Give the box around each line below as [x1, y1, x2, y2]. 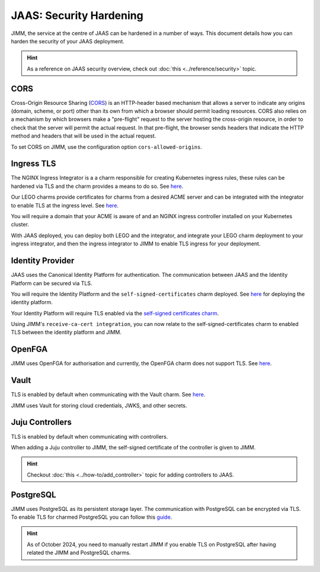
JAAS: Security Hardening [11, 9, 143, 22]
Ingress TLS [11, 159, 56, 169]
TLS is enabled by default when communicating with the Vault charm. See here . [11, 391, 206, 398]
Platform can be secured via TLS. [11, 279, 92, 287]
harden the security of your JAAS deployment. [11, 37, 124, 44]
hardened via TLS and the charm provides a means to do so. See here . [11, 183, 184, 190]
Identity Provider [11, 255, 75, 266]
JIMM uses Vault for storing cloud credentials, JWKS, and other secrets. [11, 402, 187, 409]
